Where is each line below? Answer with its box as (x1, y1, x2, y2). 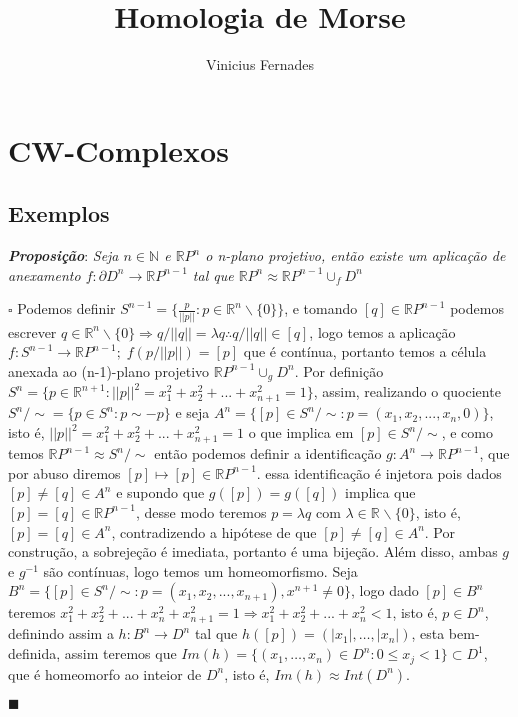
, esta (411, 623, 445, 644)
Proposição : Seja (8, 245, 119, 266)
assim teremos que (64, 643, 177, 664)
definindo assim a (8, 623, 114, 644)
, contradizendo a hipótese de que (111, 521, 317, 542)
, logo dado (351, 580, 419, 601)
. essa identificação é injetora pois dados (256, 462, 502, 483)
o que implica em (248, 422, 354, 442)
